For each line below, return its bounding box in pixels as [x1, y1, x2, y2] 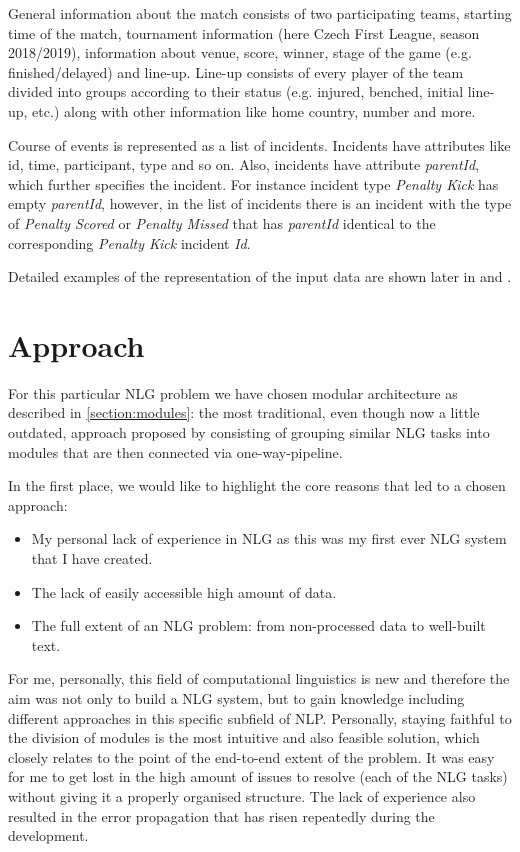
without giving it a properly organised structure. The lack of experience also [8, 785, 476, 806]
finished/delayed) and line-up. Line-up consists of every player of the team [8, 61, 464, 82]
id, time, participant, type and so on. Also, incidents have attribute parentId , [8, 154, 480, 175]
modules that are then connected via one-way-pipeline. [8, 441, 343, 462]
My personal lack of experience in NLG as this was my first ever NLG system [31, 528, 507, 549]
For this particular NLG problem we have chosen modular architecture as [8, 382, 458, 403]
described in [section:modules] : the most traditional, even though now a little [8, 402, 480, 423]
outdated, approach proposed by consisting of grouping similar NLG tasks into [8, 422, 490, 443]
